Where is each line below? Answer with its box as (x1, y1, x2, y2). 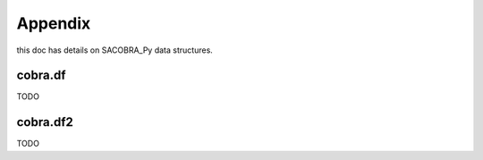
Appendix (16, 13, 91, 33)
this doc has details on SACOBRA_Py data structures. (16, 45, 214, 55)
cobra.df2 (16, 114, 73, 130)
